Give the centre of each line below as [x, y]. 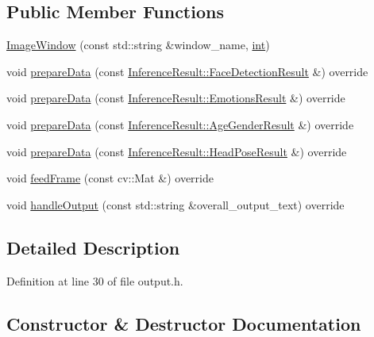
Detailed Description [93, 247]
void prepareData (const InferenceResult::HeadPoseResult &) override [177, 151]
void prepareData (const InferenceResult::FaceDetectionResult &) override [187, 71]
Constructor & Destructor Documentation [184, 323]
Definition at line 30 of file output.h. [95, 280]
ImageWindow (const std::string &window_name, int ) [138, 45]
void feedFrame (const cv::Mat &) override [110, 178]
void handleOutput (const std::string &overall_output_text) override [175, 204]
